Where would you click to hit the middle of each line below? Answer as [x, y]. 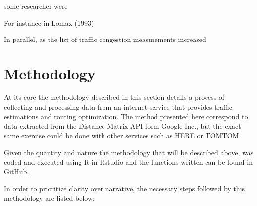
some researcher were [36, 6]
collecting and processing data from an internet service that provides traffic [118, 106]
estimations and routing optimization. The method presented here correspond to [126, 116]
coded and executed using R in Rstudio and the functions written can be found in [128, 162]
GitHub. [17, 172]
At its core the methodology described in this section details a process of [114, 97]
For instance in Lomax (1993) [49, 22]
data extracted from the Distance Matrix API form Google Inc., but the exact [123, 126]
